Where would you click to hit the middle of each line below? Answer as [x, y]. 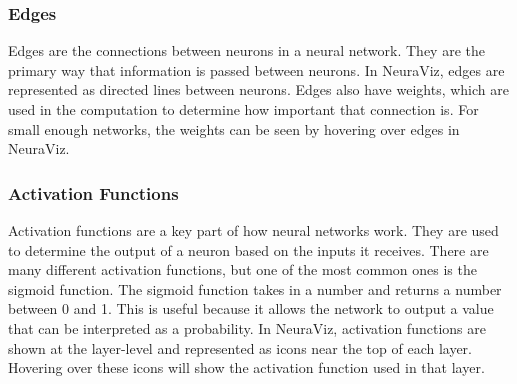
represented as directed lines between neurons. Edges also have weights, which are [258, 89]
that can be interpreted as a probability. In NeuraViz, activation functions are [247, 327]
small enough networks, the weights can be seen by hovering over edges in [234, 128]
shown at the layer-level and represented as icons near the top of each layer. [240, 347]
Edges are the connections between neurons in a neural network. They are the [246, 50]
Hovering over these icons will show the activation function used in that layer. [246, 367]
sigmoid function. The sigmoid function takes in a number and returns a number [255, 288]
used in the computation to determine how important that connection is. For [243, 109]
